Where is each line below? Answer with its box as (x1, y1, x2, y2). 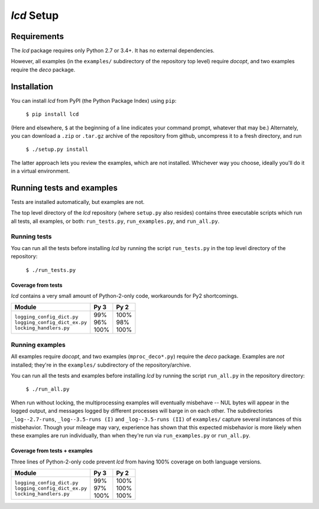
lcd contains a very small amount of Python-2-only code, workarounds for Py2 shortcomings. (11, 293, 239, 300)
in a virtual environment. (11, 167, 70, 174)
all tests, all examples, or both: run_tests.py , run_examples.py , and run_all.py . (11, 218, 220, 225)
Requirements (11, 31, 64, 41)
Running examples (11, 341, 66, 349)
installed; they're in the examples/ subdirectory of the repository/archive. (11, 361, 191, 368)
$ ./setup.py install (25, 146, 89, 153)
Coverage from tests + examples (11, 447, 93, 455)
